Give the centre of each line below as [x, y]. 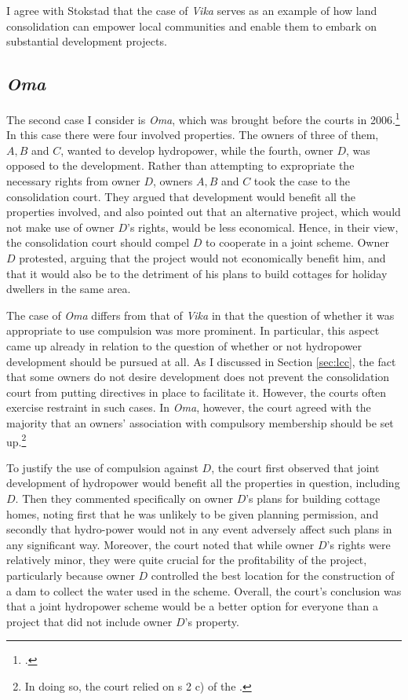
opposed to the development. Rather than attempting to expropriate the [180, 165]
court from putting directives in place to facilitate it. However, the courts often [197, 392]
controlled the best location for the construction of [273, 575]
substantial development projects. [87, 41]
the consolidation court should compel [98, 242]
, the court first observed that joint [295, 467]
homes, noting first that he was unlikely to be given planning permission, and [193, 513]
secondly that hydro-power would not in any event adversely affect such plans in [199, 529]
